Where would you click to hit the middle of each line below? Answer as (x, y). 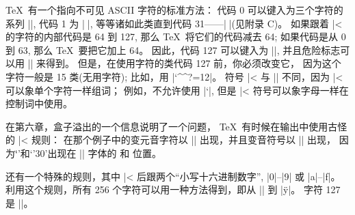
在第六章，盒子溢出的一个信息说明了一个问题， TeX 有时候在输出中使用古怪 (176, 126)
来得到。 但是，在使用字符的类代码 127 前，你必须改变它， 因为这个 (189, 63)
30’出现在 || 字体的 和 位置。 (98, 153)
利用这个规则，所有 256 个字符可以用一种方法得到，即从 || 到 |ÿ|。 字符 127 (173, 189)
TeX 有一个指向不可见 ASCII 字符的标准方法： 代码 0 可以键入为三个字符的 (174, 10)
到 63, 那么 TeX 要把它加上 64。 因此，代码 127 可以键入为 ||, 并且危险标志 (173, 49)
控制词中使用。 (39, 103)
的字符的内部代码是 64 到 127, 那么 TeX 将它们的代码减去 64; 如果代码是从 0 (176, 37)
